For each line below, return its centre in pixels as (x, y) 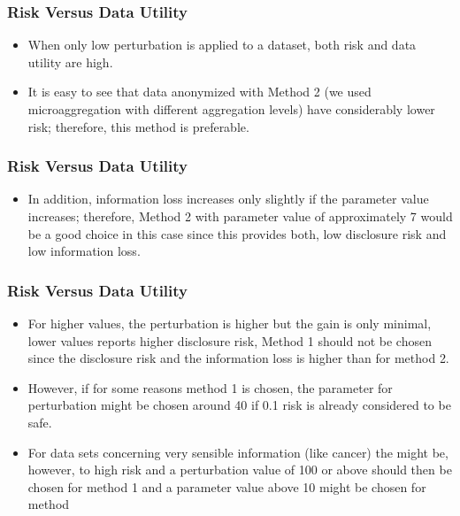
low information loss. (84, 251)
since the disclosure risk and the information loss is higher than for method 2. (238, 358)
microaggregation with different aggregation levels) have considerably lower (231, 109)
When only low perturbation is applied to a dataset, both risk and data (222, 45)
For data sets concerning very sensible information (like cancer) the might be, (238, 452)
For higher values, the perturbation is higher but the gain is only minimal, (230, 323)
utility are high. (70, 62)
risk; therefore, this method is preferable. (138, 126)
